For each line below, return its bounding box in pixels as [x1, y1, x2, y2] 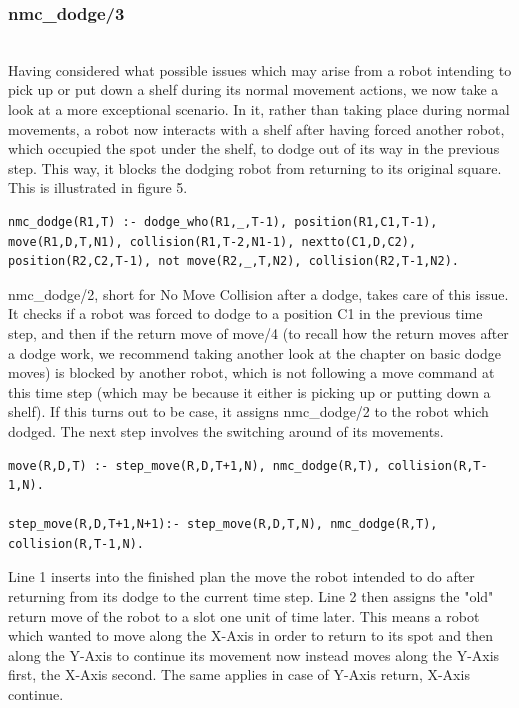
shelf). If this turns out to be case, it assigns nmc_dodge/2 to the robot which [8, 401, 489, 422]
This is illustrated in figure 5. [8, 177, 188, 198]
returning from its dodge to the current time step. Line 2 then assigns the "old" [8, 586, 494, 607]
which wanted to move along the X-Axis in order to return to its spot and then [8, 625, 493, 646]
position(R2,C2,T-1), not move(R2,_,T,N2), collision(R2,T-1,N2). [8, 254, 460, 269]
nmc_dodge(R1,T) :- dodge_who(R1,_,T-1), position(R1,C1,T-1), [8, 214, 438, 229]
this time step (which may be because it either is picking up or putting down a [8, 381, 491, 402]
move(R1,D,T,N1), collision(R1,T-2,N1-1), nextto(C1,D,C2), [8, 234, 417, 249]
